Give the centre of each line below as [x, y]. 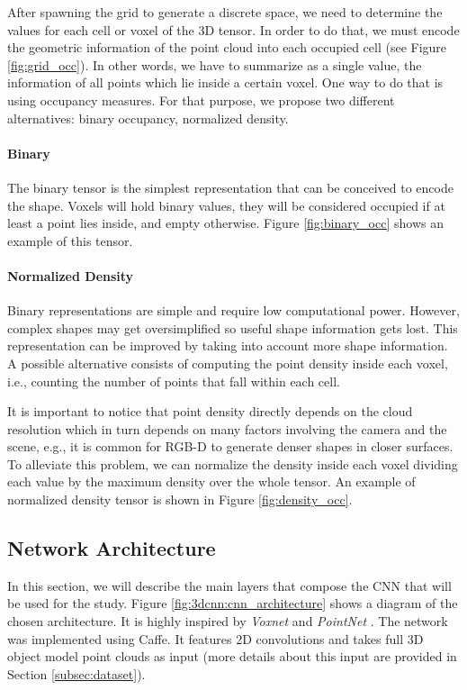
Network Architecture [112, 548]
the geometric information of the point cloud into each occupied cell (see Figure [227, 47]
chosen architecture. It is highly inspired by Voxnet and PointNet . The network [228, 621]
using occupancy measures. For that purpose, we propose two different [201, 100]
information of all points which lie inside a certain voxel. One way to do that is [225, 82]
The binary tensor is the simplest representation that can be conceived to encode [230, 187]
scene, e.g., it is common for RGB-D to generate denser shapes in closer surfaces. [230, 446]
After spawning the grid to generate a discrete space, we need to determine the [225, 12]
